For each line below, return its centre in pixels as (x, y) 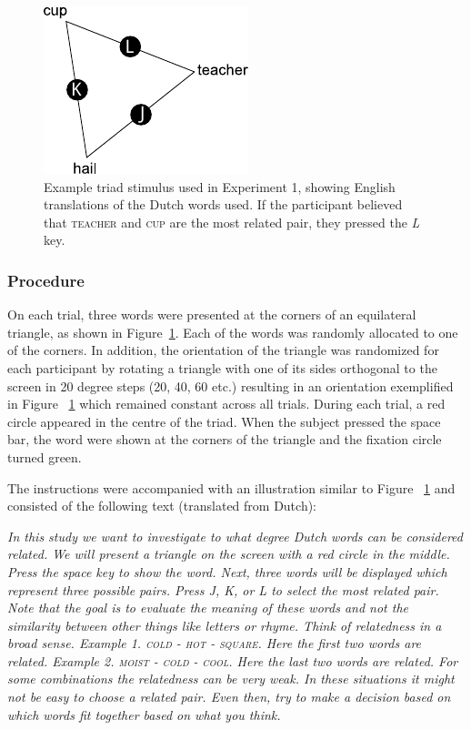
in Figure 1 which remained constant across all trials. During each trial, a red (226, 404)
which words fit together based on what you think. (144, 714)
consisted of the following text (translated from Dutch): (162, 506)
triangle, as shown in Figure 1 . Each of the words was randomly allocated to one (233, 332)
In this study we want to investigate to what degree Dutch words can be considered (235, 536)
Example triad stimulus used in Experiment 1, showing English (220, 186)
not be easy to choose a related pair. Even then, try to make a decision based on (229, 697)
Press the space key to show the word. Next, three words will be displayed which (227, 571)
